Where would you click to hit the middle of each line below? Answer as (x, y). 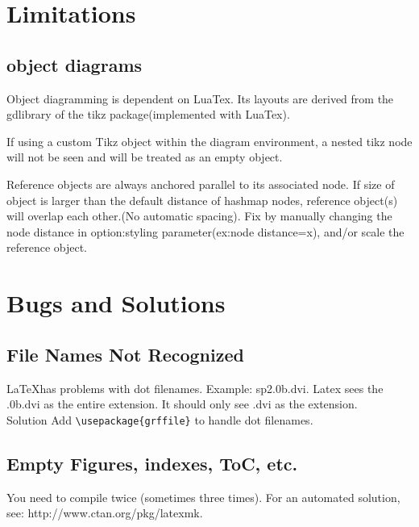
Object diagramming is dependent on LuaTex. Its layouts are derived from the (200, 98)
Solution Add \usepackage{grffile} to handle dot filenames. (160, 419)
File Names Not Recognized (125, 354)
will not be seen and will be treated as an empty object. (145, 157)
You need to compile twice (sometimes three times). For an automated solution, (203, 497)
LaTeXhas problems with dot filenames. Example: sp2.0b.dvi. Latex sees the (195, 388)
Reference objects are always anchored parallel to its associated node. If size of (201, 184)
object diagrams (75, 64)
